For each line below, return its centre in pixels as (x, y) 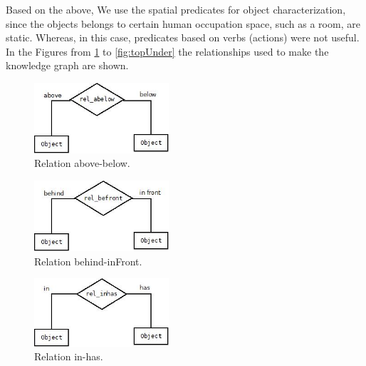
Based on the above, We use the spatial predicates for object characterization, (176, 9)
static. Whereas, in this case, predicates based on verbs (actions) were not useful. (183, 37)
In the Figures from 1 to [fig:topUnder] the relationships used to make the (167, 51)
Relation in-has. (69, 356)
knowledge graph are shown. (67, 65)
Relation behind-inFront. (88, 261)
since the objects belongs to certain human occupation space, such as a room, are (183, 23)
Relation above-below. (82, 163)
